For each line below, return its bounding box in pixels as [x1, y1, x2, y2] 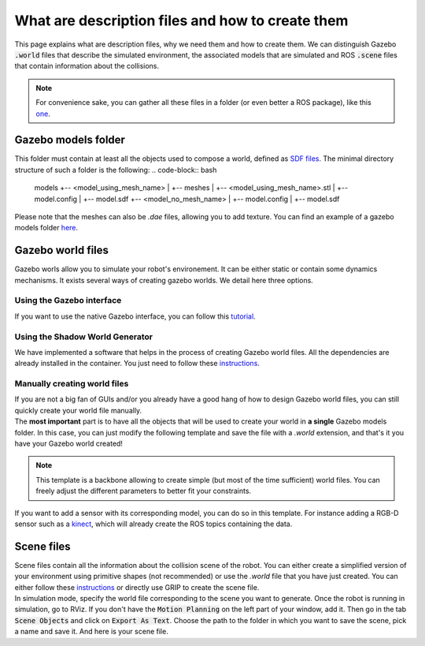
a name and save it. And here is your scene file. [14, 627, 168, 637]
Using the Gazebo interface [14, 295, 122, 306]
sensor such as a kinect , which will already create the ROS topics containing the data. [14, 519, 293, 528]
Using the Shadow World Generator [14, 331, 153, 342]
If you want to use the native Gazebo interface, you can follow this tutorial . [14, 312, 256, 321]
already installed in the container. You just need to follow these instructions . [14, 359, 260, 368]
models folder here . [14, 223, 79, 233]
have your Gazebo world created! [14, 439, 124, 449]
